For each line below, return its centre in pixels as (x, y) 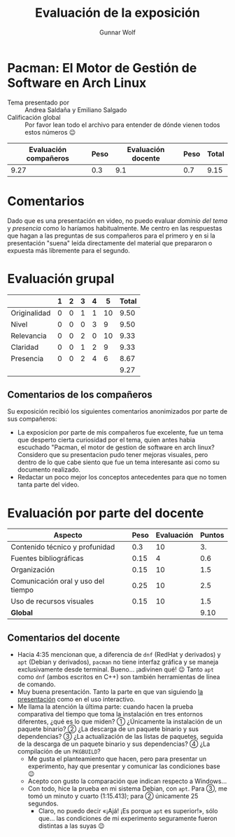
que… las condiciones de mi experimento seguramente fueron (128, 819)
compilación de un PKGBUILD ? (59, 751)
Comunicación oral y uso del (58, 581)
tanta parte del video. (48, 484)
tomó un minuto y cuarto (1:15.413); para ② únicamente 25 (113, 796)
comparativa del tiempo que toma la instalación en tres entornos (110, 714)
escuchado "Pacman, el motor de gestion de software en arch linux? (116, 447)
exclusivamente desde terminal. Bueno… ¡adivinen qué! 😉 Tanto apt (116, 669)
